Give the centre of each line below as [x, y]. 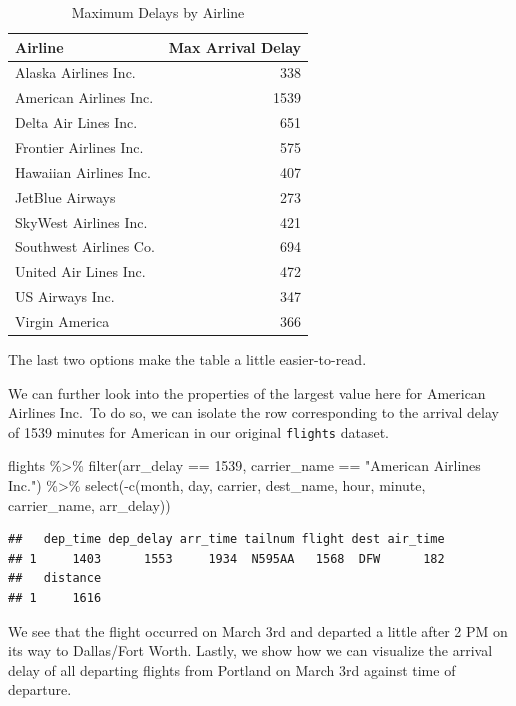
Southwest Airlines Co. [85, 246]
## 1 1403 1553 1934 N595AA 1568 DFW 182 [226, 558]
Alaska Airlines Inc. [75, 72]
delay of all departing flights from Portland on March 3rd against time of [232, 669]
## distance [55, 578]
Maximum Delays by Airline [158, 12]
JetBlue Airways [65, 196]
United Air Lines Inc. [80, 271]
